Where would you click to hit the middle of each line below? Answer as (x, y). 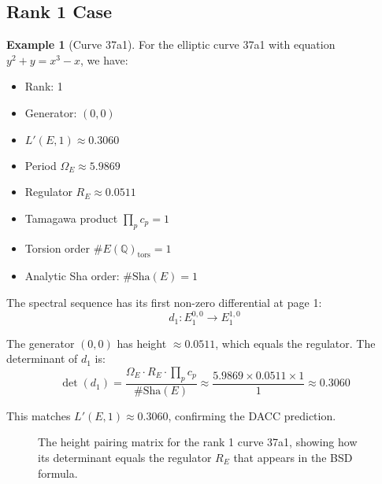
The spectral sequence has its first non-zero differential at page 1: (164, 302)
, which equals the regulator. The (295, 343)
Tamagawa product (71, 218)
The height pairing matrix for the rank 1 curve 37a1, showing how (198, 442)
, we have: (104, 59)
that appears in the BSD (293, 457)
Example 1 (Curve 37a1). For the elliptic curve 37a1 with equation (171, 44)
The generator (41, 343)
